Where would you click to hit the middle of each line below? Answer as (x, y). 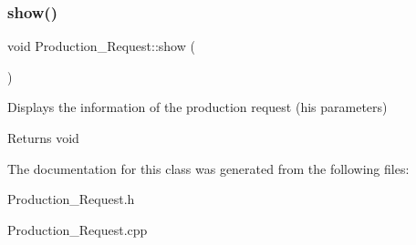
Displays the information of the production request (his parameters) (198, 107)
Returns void (43, 138)
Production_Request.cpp (78, 229)
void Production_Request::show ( (101, 46)
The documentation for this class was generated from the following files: (208, 168)
